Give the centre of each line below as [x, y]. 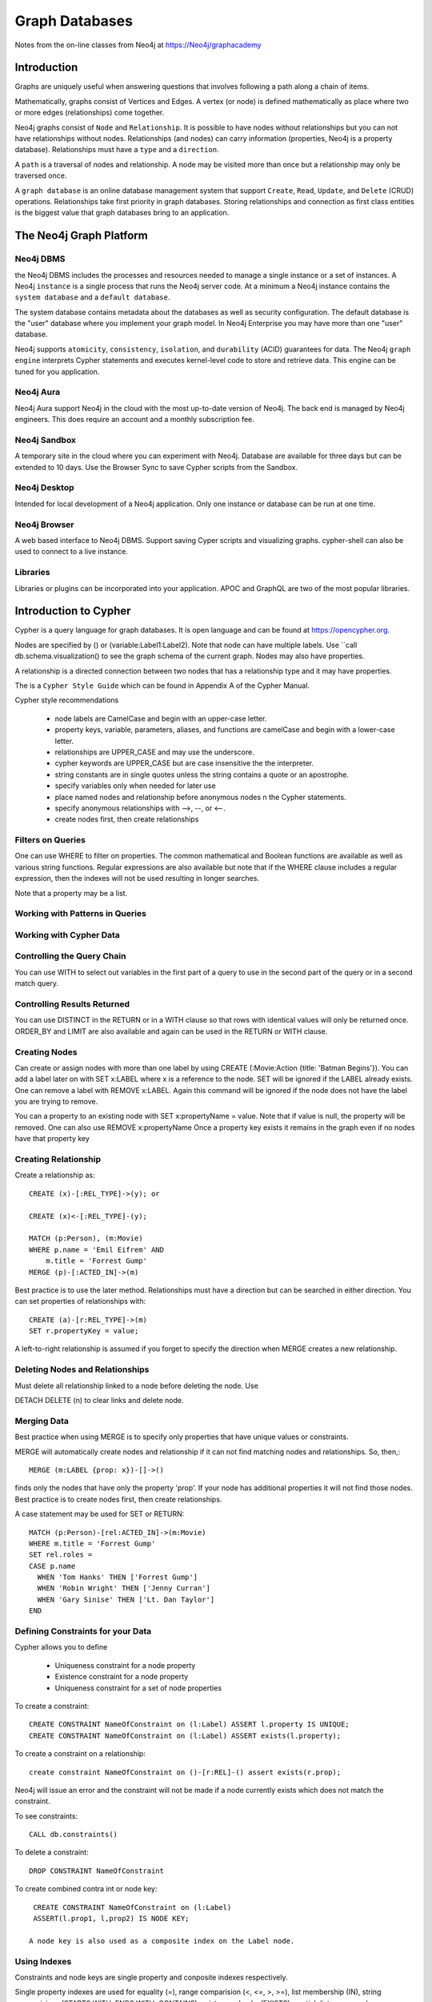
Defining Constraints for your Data [83, 1631]
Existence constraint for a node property [122, 1677]
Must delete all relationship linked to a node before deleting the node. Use [137, 1385]
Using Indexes [43, 1961]
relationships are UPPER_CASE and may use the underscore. [155, 752]
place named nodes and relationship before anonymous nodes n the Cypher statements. [201, 797]
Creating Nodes [46, 1051]
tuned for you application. [57, 372]
